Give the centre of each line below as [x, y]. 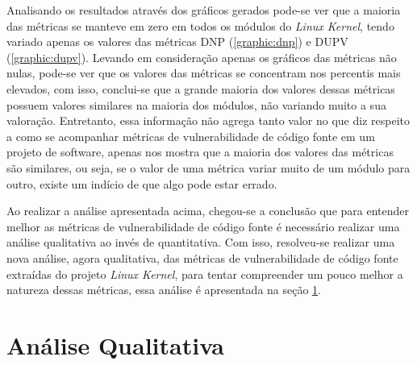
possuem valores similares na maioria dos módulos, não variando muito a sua [196, 104]
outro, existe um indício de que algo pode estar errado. [142, 183]
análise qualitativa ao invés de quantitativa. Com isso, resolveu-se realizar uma [201, 242]
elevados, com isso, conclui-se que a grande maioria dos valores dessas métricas [201, 88]
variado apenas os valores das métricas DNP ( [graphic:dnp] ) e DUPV [177, 41]
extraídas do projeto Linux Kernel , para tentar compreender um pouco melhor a [205, 274]
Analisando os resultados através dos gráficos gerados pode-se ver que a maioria [204, 10]
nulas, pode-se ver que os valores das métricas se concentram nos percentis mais [204, 73]
